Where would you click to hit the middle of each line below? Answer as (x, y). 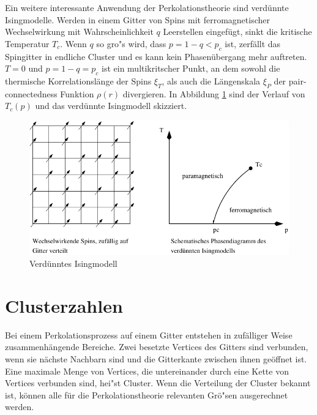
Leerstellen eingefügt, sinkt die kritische (237, 32)
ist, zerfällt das (253, 43)
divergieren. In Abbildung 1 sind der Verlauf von (214, 93)
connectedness (31, 93)
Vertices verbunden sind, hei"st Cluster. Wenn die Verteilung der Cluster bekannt (158, 383)
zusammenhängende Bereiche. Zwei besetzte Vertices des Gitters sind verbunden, (157, 347)
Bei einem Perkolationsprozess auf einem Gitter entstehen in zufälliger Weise (149, 335)
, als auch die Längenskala (211, 80)
